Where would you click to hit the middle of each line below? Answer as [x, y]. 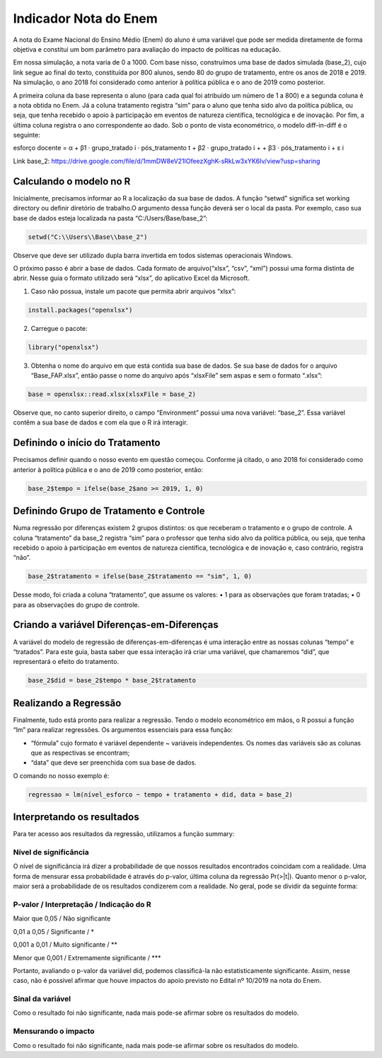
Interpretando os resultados [76, 817]
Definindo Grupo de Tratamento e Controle [109, 511]
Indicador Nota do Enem [86, 18]
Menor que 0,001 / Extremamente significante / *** [87, 957]
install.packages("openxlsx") [80, 310]
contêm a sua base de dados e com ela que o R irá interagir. [100, 422]
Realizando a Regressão [67, 703]
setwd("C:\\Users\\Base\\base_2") [88, 237]
